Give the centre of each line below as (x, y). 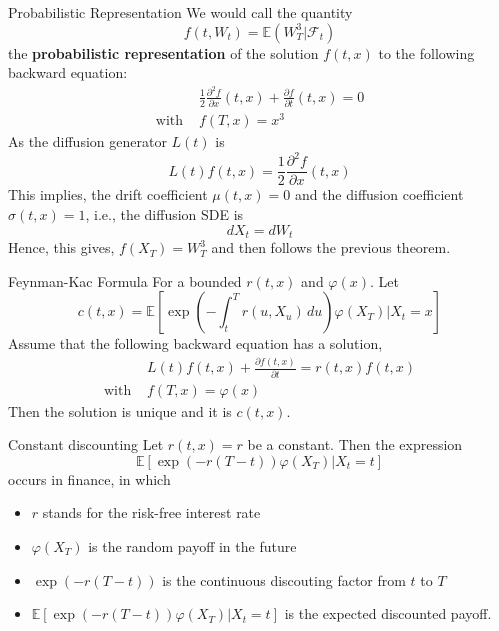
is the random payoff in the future (192, 546)
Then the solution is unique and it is (120, 410)
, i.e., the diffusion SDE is (164, 214)
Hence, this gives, (61, 247)
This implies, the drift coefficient (108, 194)
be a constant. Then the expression (355, 444)
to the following (426, 52)
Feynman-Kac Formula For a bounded (125, 280)
